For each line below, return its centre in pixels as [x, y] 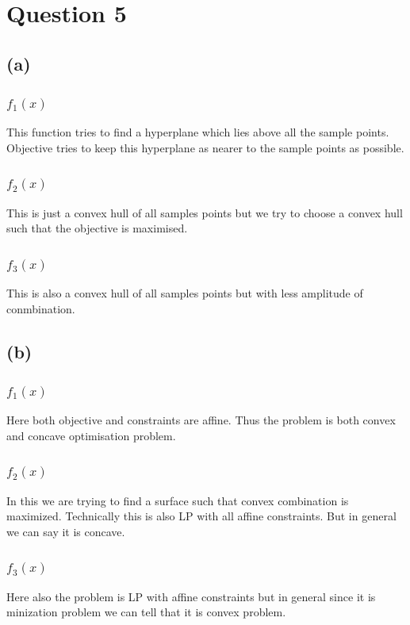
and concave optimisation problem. [91, 435]
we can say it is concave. [66, 531]
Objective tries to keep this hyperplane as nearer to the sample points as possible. [205, 147]
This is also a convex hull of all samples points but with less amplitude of [185, 293]
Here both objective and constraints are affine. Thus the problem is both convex [201, 420]
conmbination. [41, 308]
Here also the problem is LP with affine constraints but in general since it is [191, 596]
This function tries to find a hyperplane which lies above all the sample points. [198, 132]
